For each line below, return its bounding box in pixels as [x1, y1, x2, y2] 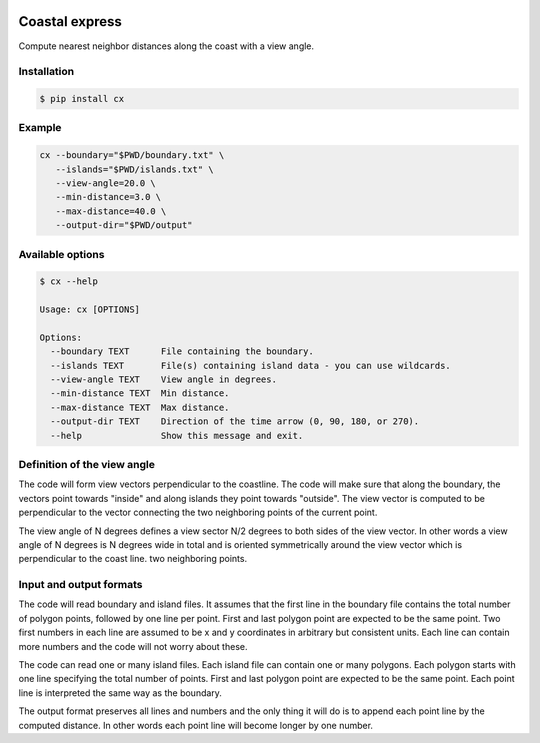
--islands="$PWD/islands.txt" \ [55, 163, 214, 175]
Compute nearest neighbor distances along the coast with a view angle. [18, 40, 315, 52]
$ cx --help [39, 276, 99, 287]
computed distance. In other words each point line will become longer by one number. [18, 719, 374, 731]
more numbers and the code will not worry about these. [18, 640, 248, 652]
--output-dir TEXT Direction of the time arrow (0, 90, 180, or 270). [50, 416, 420, 427]
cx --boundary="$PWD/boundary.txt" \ [39, 150, 225, 161]
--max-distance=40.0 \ [55, 205, 167, 217]
